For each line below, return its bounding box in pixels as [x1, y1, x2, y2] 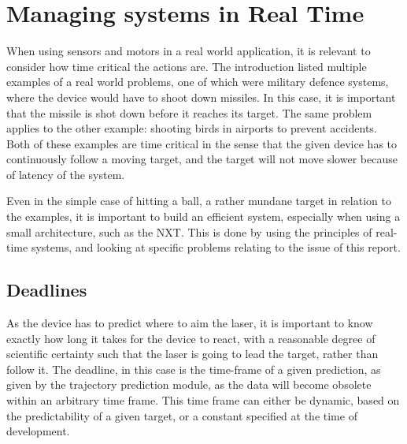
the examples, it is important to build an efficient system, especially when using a [6, 208, 401, 225]
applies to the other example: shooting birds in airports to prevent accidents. [6, 120, 377, 136]
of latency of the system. [6, 166, 125, 182]
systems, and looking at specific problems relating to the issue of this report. [31, 239, 401, 256]
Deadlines [6, 278, 87, 302]
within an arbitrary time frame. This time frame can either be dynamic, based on [6, 392, 400, 409]
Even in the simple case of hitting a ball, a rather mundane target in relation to [6, 192, 391, 209]
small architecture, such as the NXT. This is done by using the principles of [6, 223, 372, 240]
